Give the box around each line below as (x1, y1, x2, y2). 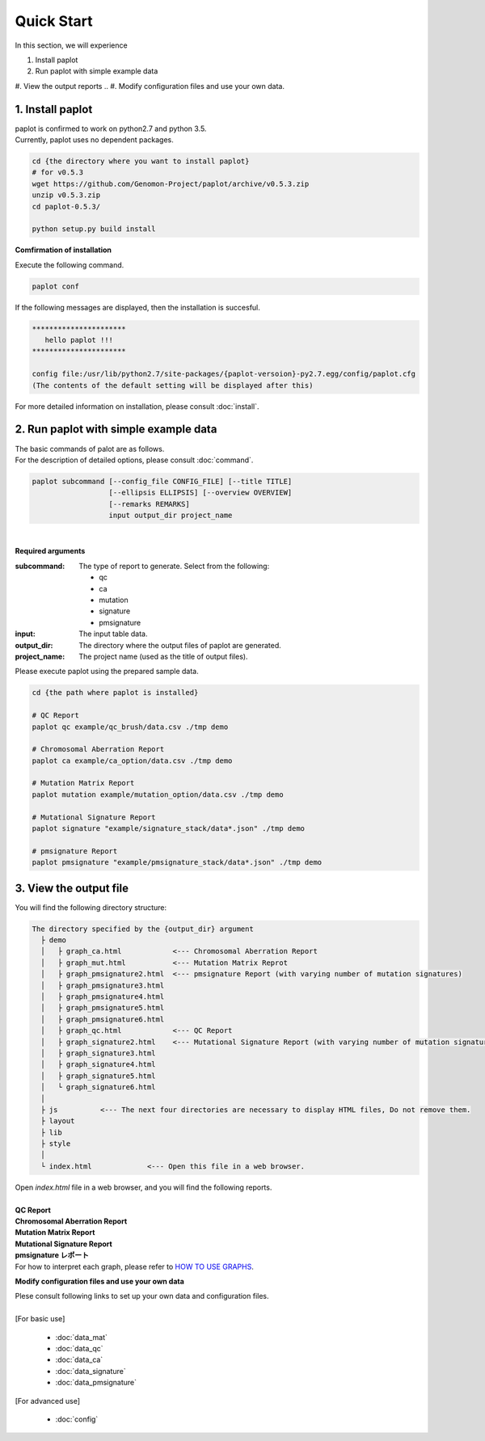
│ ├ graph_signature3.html (40, 1048, 157, 1058)
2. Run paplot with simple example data (15, 423, 217, 436)
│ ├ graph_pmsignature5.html (40, 1003, 165, 1013)
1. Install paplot (15, 102, 93, 116)
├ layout (40, 1116, 75, 1126)
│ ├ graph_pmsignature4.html (40, 992, 165, 1001)
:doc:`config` (55, 1414, 99, 1424)
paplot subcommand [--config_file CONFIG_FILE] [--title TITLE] (32, 477, 293, 486)
